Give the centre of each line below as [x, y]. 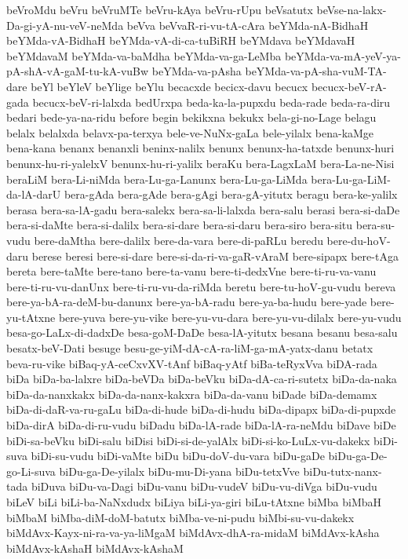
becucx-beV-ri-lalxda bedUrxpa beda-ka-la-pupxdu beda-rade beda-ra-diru [211, 102]
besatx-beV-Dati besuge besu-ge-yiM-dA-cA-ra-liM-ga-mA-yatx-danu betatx [190, 348]
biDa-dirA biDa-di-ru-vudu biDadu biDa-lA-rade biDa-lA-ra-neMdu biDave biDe [201, 425]
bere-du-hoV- [359, 240]
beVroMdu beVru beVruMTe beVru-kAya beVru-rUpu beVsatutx [160, 9]
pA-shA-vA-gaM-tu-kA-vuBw [78, 71]
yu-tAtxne [31, 317]
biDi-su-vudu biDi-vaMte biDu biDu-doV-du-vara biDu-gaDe [178, 456]
